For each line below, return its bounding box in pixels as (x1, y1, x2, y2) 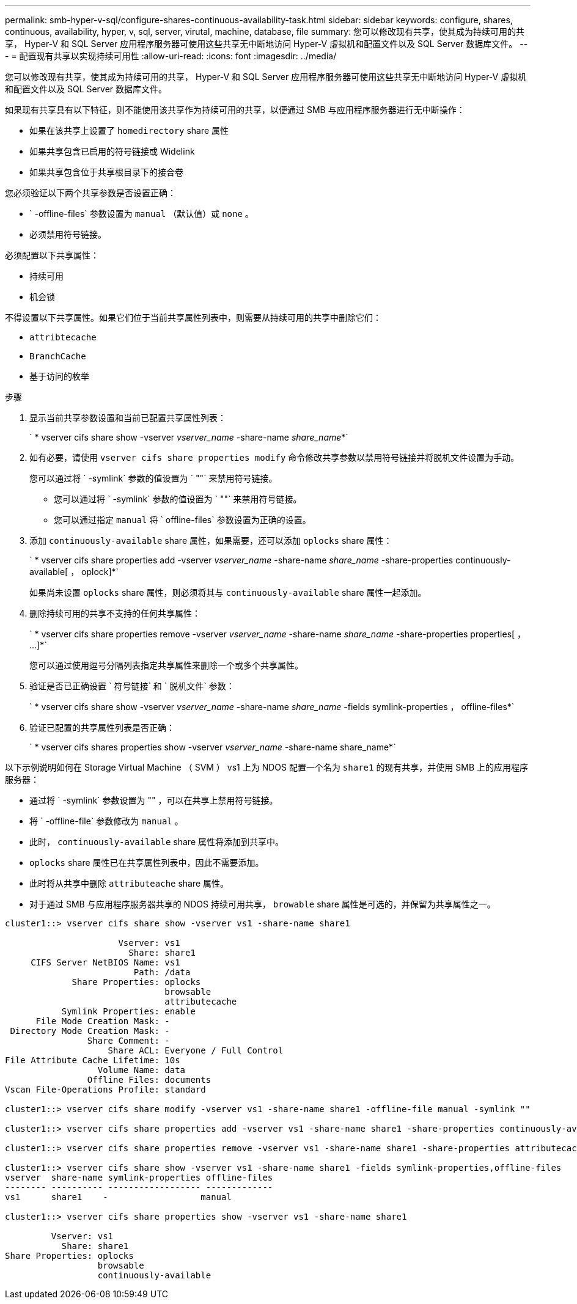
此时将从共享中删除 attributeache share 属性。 (29, 878, 229, 888)
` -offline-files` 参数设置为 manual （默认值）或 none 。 (29, 208, 254, 219)
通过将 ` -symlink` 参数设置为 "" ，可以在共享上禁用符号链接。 (29, 795, 278, 805)
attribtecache (29, 332, 97, 342)
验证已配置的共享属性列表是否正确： (29, 722, 175, 733)
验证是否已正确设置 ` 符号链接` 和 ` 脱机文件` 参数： (29, 681, 235, 691)
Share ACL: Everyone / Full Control (108, 1046, 284, 1055)
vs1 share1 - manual (5, 1192, 232, 1202)
